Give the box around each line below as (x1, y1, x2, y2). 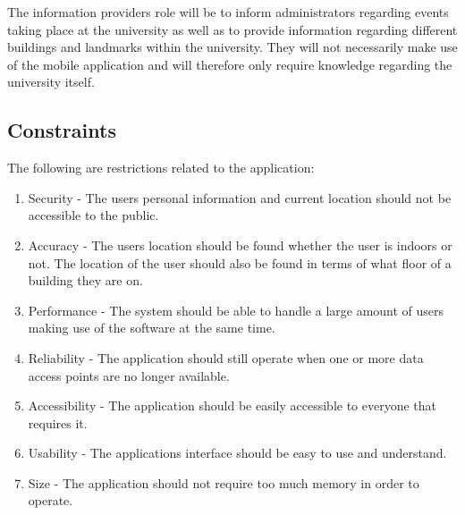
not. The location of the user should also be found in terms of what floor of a (28, 253, 452, 272)
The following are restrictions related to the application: (7, 158, 315, 177)
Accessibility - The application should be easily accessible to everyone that (28, 396, 437, 415)
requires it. (28, 413, 88, 432)
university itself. (7, 72, 95, 91)
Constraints (7, 116, 116, 144)
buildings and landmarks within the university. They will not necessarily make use (7, 38, 458, 56)
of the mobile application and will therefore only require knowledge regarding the (7, 55, 452, 73)
